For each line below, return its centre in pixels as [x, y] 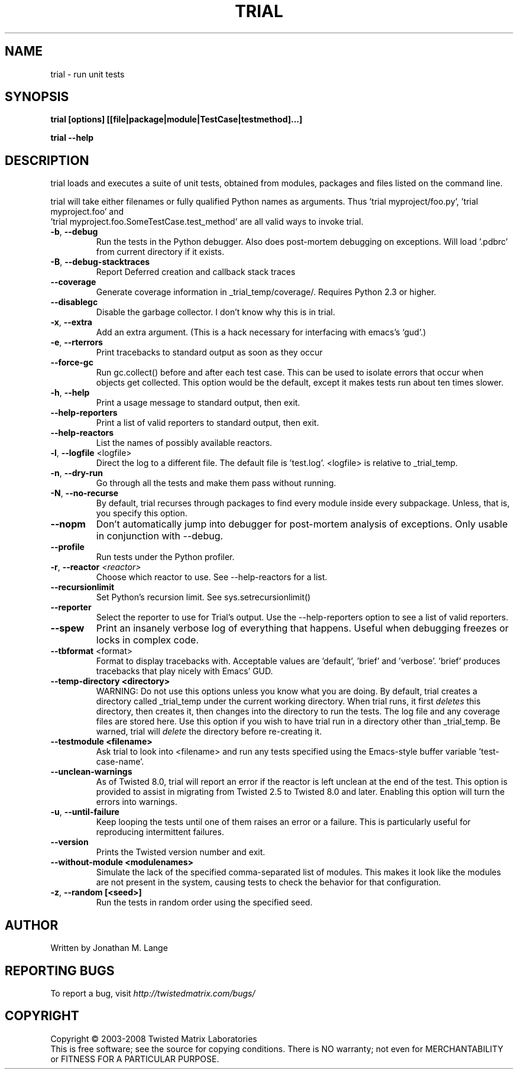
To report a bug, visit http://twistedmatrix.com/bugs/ [153, 993]
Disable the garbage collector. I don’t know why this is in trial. [216, 312]
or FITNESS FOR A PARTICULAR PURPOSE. [135, 1059]
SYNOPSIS [37, 97]
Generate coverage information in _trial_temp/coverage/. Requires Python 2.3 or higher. [266, 292]
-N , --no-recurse [85, 493]
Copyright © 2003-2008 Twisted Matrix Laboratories [154, 1039]
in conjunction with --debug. [160, 536]
